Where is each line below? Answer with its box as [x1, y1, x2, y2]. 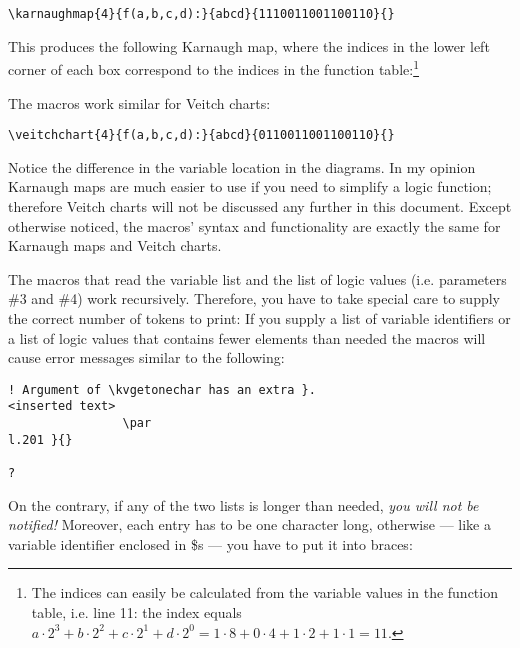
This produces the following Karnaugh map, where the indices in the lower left [8, 35, 490, 56]
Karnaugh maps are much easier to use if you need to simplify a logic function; [8, 176, 492, 197]
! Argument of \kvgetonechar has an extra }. [8, 382, 316, 397]
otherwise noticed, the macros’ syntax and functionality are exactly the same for [8, 215, 501, 236]
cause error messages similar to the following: [8, 347, 285, 368]
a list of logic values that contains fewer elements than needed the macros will [8, 327, 486, 348]
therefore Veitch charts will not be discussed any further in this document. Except [8, 195, 512, 216]
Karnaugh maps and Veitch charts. [8, 235, 222, 256]
